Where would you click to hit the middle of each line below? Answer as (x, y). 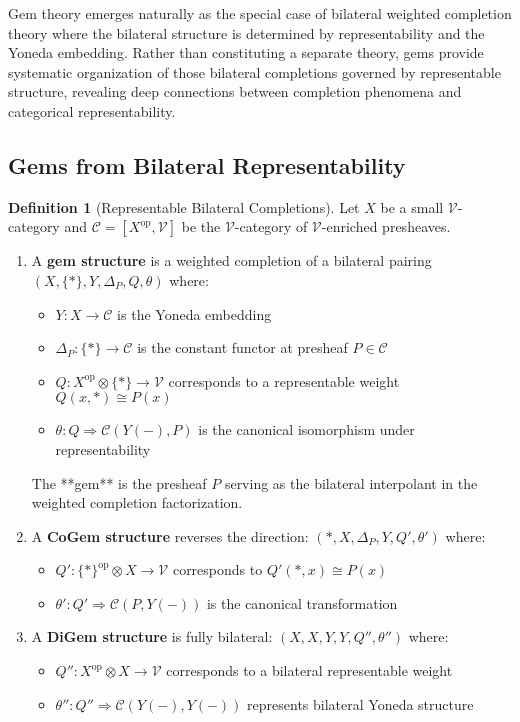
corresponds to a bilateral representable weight (309, 670)
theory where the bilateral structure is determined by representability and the (246, 32)
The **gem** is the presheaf (119, 482)
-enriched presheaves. (386, 226)
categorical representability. (92, 110)
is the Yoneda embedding (194, 313)
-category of (271, 226)
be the (201, 226)
